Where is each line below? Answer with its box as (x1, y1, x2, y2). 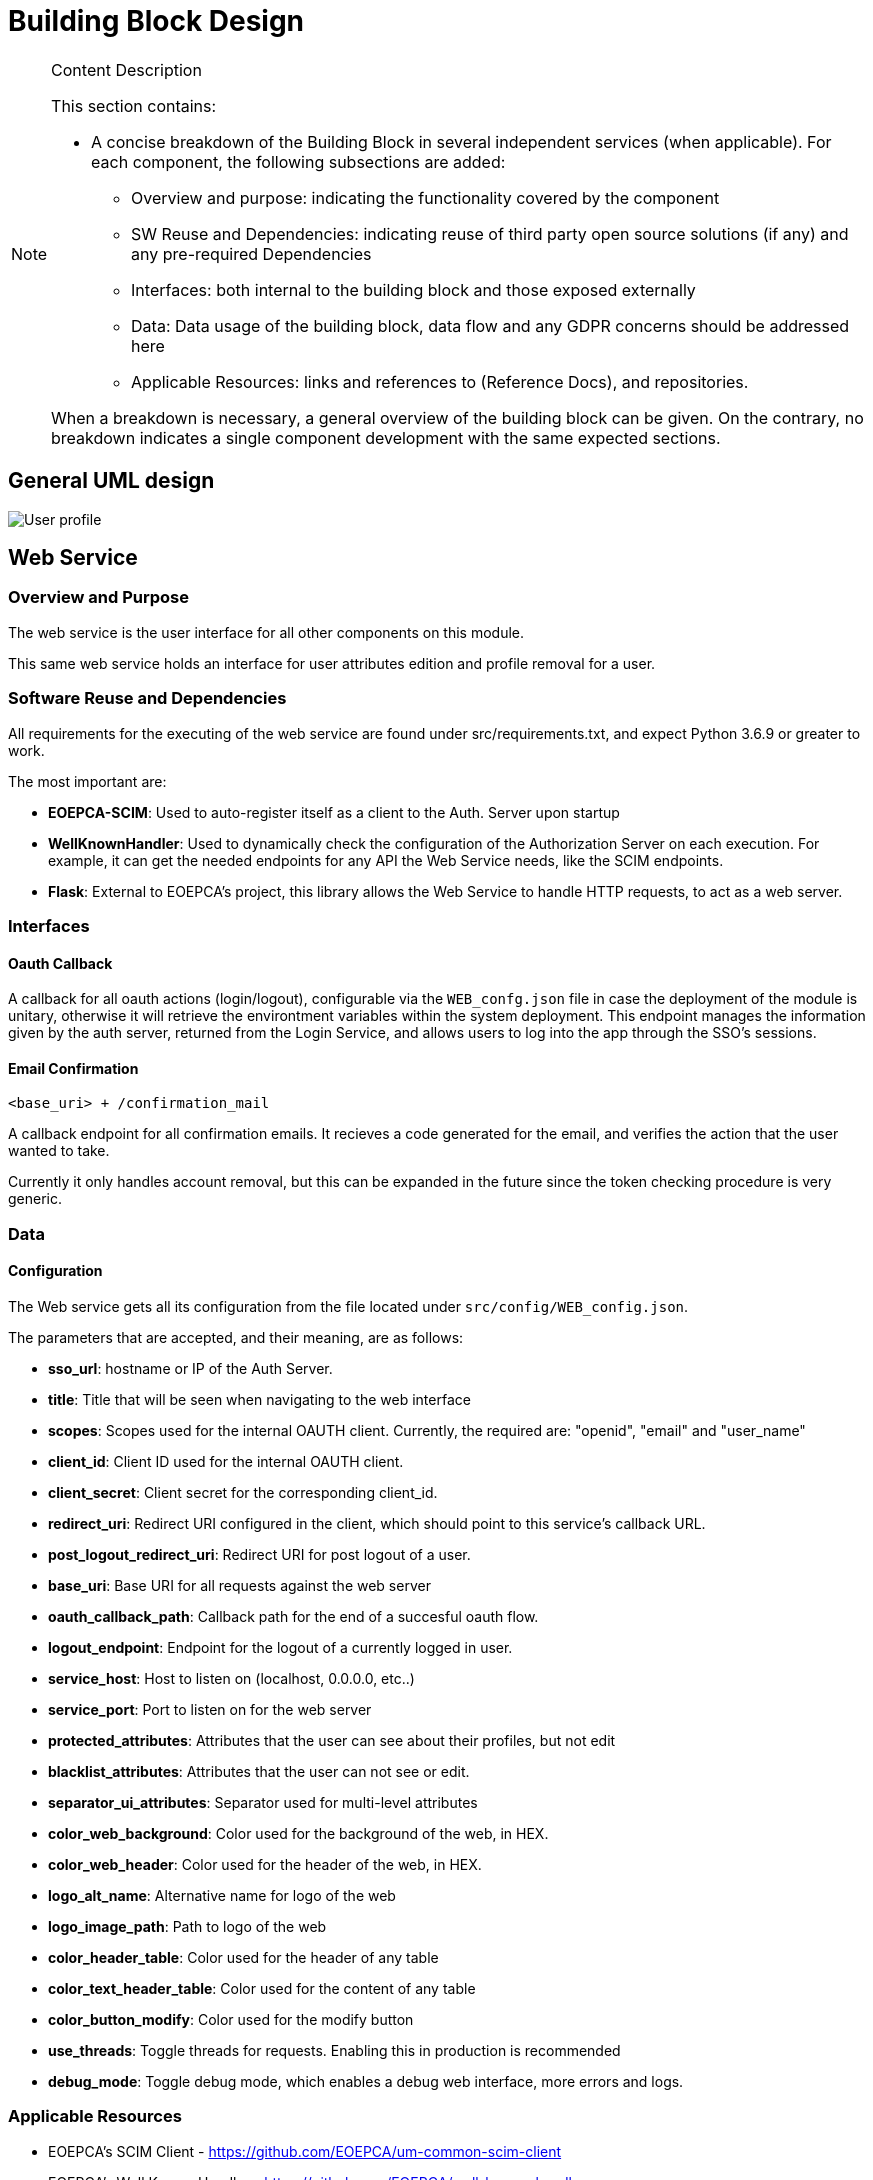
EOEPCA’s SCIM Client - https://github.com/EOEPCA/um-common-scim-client (48, 2142, 562, 2160)
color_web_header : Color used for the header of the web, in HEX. (48, 1855, 482, 1873)
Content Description (51, 59, 202, 80)
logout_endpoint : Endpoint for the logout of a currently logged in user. (48, 1638, 513, 1656)
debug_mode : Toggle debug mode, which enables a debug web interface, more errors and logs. (48, 2072, 684, 2090)
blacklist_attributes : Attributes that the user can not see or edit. (48, 1762, 470, 1780)
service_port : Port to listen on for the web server (48, 1700, 372, 1718)
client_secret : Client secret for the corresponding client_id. (48, 1483, 438, 1501)
